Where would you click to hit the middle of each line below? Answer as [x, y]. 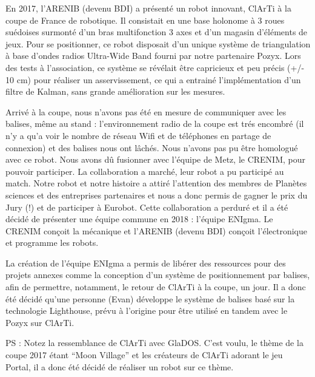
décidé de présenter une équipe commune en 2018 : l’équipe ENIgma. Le [139, 219]
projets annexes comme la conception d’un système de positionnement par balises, [158, 275]
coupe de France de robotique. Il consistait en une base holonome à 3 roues [145, 20]
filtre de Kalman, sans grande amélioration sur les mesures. [115, 91]
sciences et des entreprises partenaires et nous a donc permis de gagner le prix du [157, 195]
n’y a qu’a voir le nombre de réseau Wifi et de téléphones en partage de [138, 135]
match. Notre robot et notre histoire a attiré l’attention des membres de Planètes [156, 183]
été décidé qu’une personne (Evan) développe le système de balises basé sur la [150, 298]
